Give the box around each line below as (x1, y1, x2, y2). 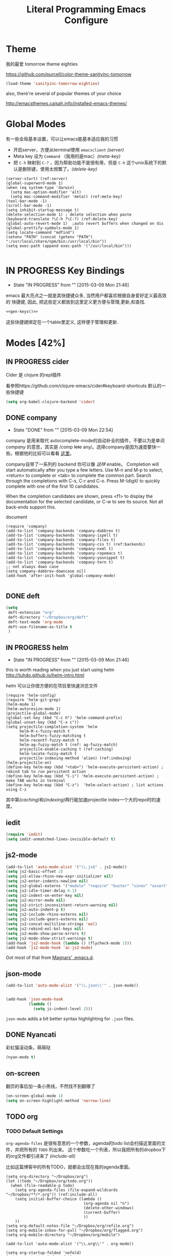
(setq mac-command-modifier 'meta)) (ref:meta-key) (10, 194, 123, 199)
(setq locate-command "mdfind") (6, 229, 75, 235)
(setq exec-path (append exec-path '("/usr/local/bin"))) (6, 243, 132, 248)
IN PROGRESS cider (6, 358, 69, 366)
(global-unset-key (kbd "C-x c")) (6, 720, 80, 725)
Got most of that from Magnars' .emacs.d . (6, 954, 94, 961)
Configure (64, 14, 109, 26)
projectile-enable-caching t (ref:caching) (19, 747, 114, 752)
